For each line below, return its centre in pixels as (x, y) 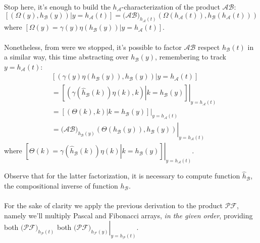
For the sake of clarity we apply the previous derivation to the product (114, 205)
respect (209, 47)
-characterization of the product (171, 7)
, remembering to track (191, 57)
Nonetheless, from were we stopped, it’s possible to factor (93, 47)
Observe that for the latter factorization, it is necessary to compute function (122, 176)
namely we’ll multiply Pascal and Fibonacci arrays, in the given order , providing (128, 215)
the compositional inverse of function (61, 185)
